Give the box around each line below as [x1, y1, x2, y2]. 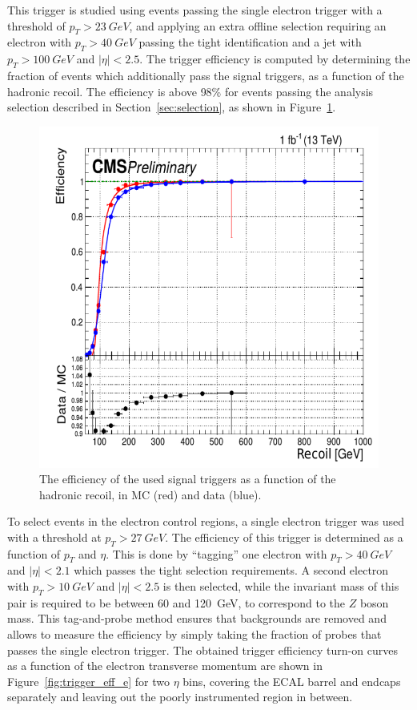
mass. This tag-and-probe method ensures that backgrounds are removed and [7, 610, 387, 627]
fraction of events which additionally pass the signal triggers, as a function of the [7, 67, 404, 83]
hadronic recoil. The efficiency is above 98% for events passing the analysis [7, 83, 374, 99]
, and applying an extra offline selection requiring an [129, 17, 387, 34]
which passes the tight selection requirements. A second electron [74, 562, 389, 579]
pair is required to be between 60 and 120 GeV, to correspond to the [7, 594, 346, 611]
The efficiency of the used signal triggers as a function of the [39, 470, 336, 487]
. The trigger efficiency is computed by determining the [139, 50, 411, 67]
